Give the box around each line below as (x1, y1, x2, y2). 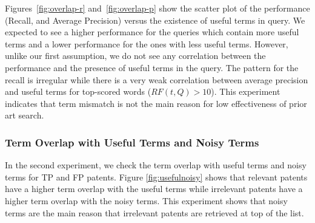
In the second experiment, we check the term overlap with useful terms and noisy (5, 159, 307, 171)
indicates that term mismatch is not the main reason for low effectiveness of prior (5, 97, 307, 109)
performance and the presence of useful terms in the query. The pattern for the (5, 61, 299, 74)
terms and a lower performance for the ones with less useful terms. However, (5, 37, 288, 50)
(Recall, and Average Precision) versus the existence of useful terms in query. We (5, 13, 305, 26)
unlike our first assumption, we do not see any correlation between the (5, 49, 266, 62)
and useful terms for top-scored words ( (5, 85, 151, 98)
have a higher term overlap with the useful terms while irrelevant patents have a (5, 182, 303, 195)
